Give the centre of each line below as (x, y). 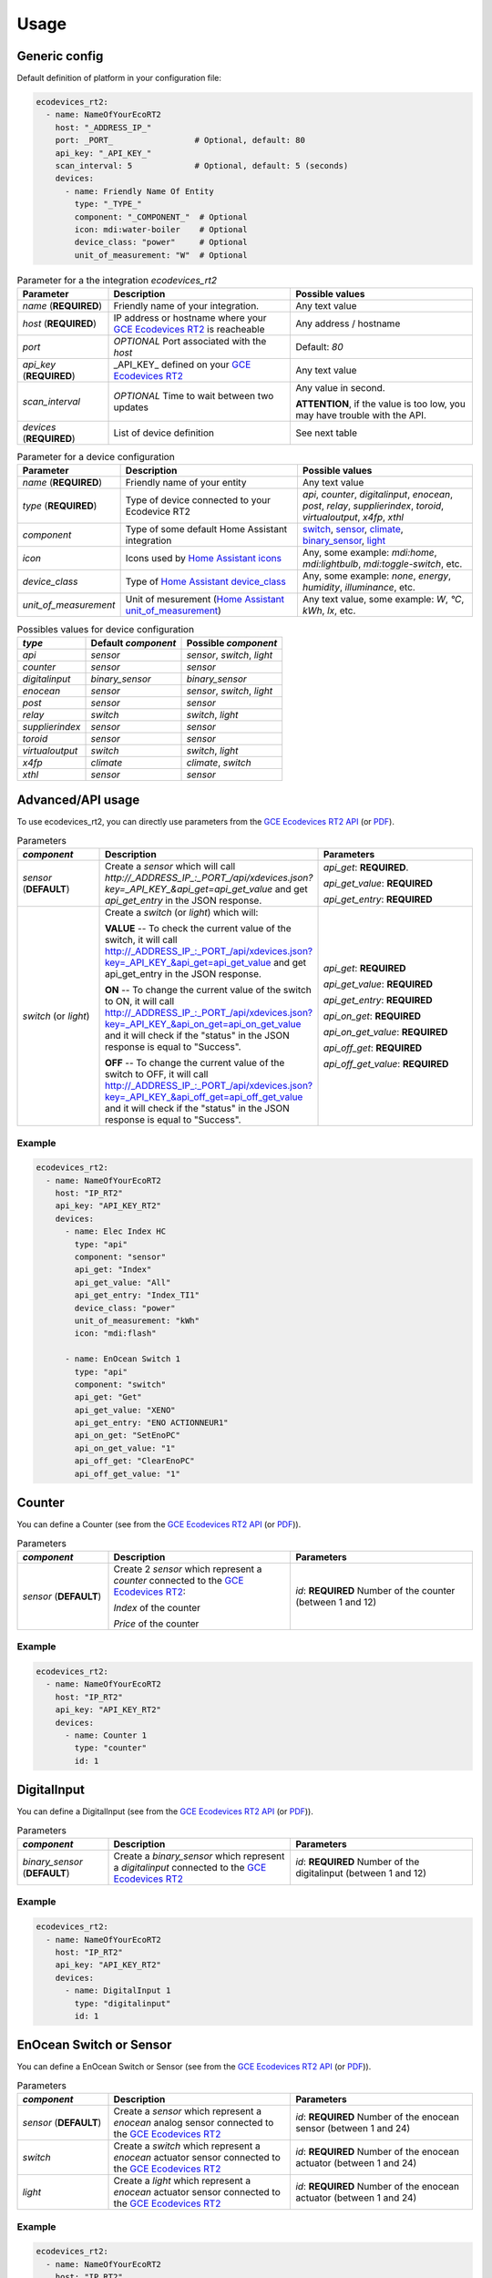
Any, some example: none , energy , (376, 576)
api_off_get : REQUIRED (373, 1048)
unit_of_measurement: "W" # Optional (161, 255)
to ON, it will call (140, 1001)
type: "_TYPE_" (108, 204)
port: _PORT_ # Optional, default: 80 (180, 140)
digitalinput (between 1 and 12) (361, 1873)
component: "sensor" (120, 1257)
